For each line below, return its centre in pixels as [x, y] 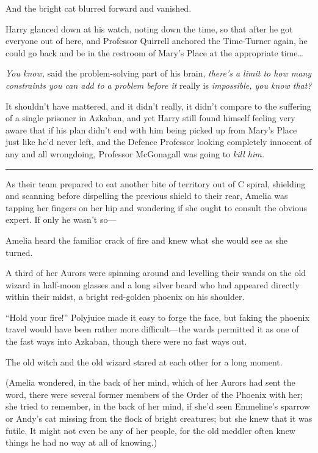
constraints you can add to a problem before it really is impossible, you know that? [159, 85]
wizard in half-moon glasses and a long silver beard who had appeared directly [153, 284]
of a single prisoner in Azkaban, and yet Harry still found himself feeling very [150, 118]
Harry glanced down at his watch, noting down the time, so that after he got [149, 28]
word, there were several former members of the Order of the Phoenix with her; [154, 394]
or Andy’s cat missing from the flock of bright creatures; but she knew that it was [159, 418]
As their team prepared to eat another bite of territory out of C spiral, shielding [156, 183]
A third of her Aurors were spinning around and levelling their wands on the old [156, 273]
